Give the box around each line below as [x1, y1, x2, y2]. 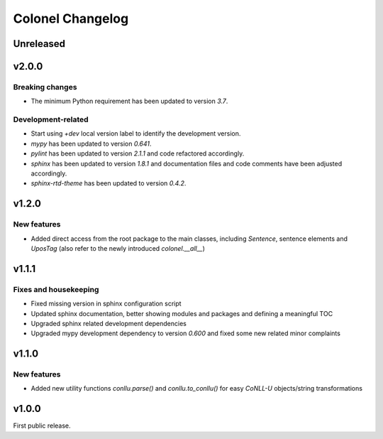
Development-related [13, 114, 89, 124]
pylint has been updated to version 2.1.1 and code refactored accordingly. [30, 149, 245, 158]
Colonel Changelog [13, 11, 129, 26]
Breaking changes [13, 82, 77, 92]
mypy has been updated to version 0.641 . [30, 139, 152, 148]
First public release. [13, 421, 71, 430]
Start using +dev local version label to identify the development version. [30, 129, 241, 138]
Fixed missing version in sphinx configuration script [30, 299, 182, 308]
